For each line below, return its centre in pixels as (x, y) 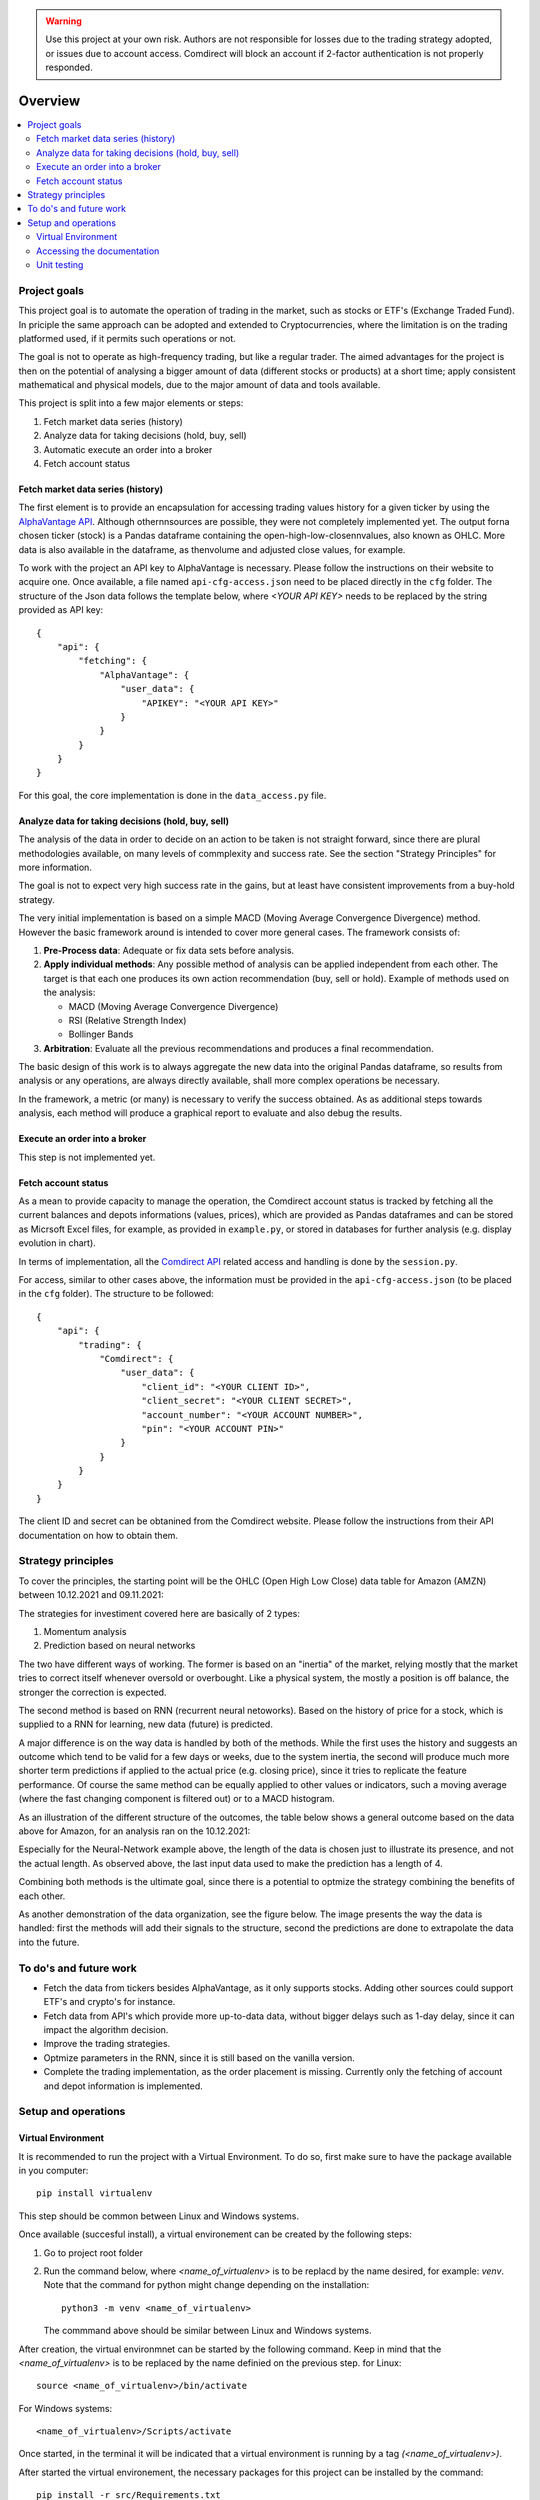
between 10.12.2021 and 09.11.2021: (91, 1595)
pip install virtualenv (94, 2193)
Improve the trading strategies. (107, 2044)
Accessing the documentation (98, 251)
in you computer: (53, 2170)
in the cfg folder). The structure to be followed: (116, 1294)
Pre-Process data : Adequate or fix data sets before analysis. (169, 950)
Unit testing (60, 264)
